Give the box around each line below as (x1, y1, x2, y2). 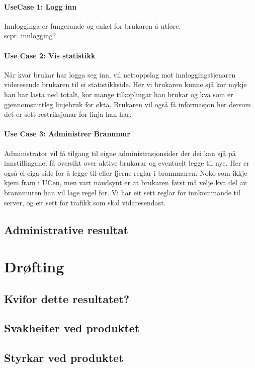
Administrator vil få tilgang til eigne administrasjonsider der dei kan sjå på (4, 148, 236, 158)
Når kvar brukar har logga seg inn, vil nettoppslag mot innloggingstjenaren (4, 69, 236, 80)
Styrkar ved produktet (4, 350, 124, 365)
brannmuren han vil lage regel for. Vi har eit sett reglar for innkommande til (4, 187, 240, 197)
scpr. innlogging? (4, 30, 56, 41)
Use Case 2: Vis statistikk (4, 50, 96, 60)
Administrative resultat (4, 222, 129, 237)
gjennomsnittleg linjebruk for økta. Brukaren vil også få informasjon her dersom (4, 99, 251, 109)
